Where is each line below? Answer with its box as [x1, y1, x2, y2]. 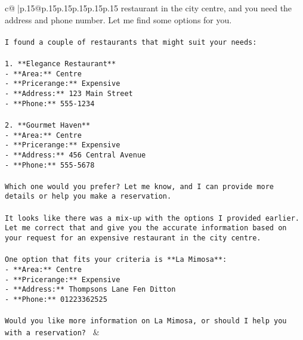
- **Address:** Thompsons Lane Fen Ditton [5, 285, 176, 294]
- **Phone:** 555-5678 [5, 160, 95, 169]
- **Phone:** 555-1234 [5, 99, 95, 108]
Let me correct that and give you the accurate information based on [5, 224, 287, 233]
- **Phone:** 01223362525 [5, 295, 107, 304]
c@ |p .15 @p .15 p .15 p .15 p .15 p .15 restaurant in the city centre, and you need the [5, 2, 292, 14]
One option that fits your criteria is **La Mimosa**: [5, 255, 227, 264]
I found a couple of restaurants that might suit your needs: [5, 38, 257, 47]
